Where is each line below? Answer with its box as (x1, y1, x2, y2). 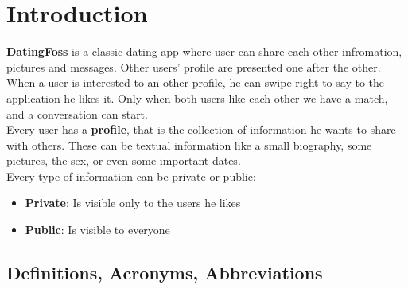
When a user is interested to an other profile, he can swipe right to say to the (6, 74, 384, 91)
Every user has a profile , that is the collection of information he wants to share (6, 121, 396, 138)
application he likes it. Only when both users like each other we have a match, (6, 89, 388, 106)
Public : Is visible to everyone (25, 221, 170, 238)
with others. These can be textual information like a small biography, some (6, 136, 372, 153)
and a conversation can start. (6, 105, 148, 122)
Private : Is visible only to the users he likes (25, 194, 241, 211)
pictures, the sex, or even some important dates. (6, 152, 241, 169)
